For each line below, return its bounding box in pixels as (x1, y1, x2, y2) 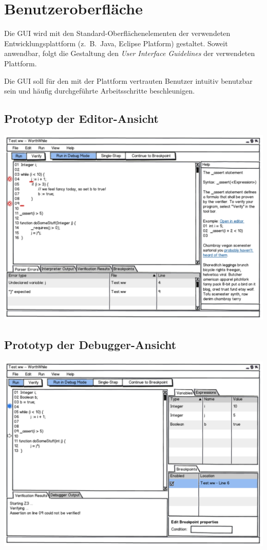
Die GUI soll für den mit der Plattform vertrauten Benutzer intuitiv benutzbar (4, 75, 253, 86)
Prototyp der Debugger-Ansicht (4, 337, 177, 353)
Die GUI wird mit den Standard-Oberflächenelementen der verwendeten (4, 28, 231, 39)
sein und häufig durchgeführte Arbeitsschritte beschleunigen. (4, 85, 195, 96)
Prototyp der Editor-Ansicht (4, 111, 159, 126)
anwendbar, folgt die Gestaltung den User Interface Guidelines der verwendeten (4, 48, 255, 59)
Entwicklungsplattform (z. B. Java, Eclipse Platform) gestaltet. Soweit (4, 38, 228, 48)
